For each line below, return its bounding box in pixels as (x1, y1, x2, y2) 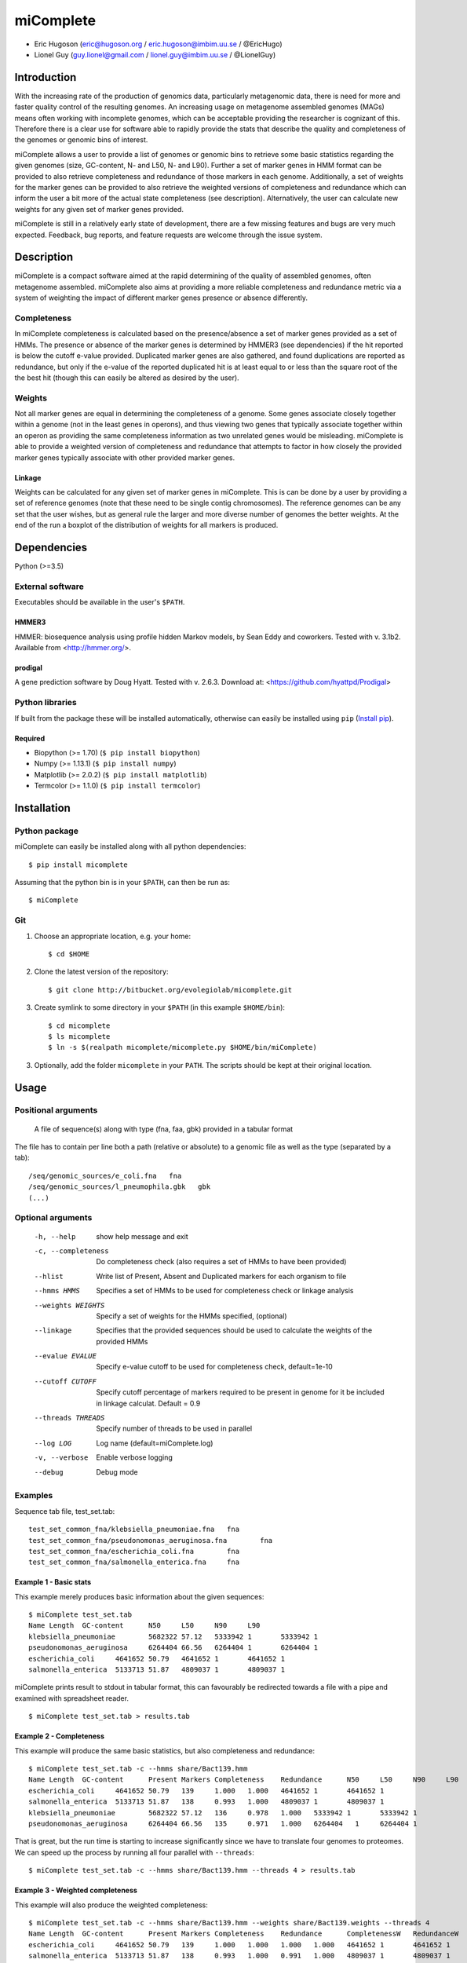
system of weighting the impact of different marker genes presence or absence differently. (14, 293, 308, 302)
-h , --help (34, 1232, 76, 1241)
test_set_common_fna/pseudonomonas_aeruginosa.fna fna (28, 1536, 273, 1544)
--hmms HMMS (34, 1286, 80, 1296)
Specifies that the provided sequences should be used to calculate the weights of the (96, 1325, 373, 1335)
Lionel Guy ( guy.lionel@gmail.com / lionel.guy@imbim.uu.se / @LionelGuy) (34, 49, 276, 59)
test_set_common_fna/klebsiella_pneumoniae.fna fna (28, 1525, 239, 1534)
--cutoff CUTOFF (34, 1376, 97, 1386)
